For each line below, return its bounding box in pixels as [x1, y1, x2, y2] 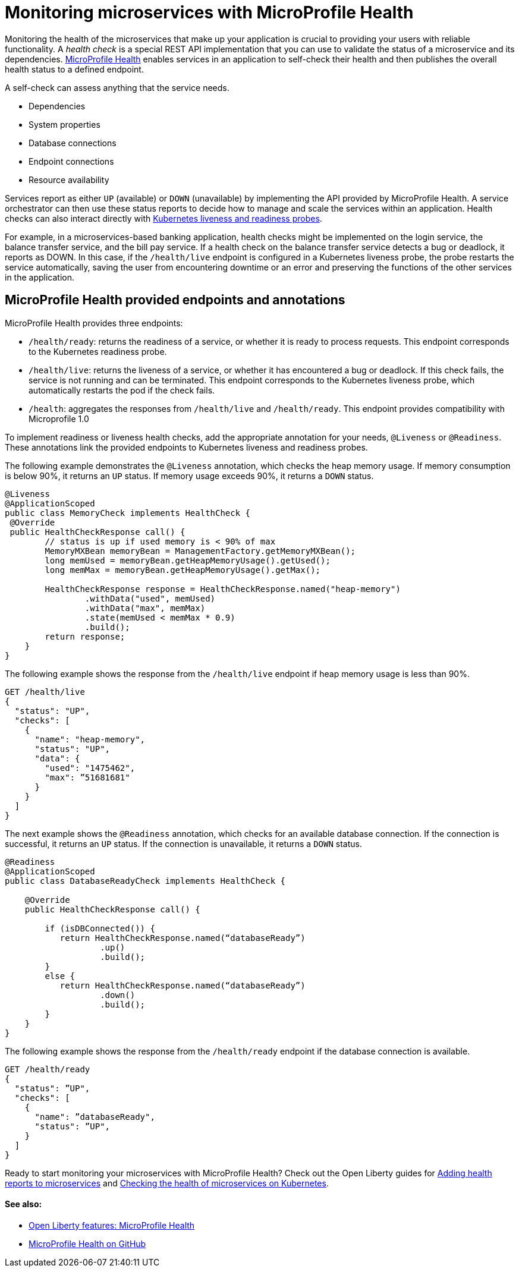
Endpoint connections [29, 156, 114, 166]
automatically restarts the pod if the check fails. [29, 385, 215, 395]
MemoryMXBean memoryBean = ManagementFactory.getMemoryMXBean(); [45, 546, 356, 556]
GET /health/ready [5, 1064, 90, 1074]
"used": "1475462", [45, 763, 136, 773]
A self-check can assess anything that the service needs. [5, 82, 229, 93]
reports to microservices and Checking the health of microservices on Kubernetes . [5, 1177, 329, 1188]
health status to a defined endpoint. [5, 64, 144, 74]
